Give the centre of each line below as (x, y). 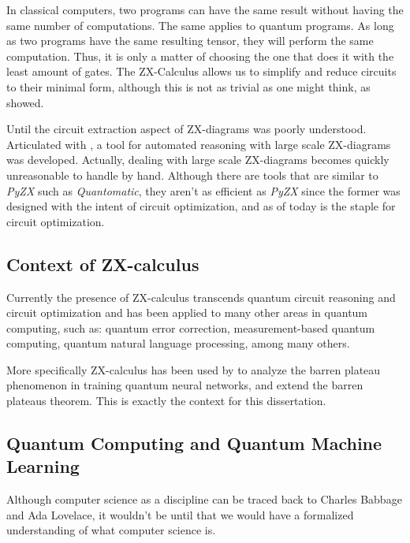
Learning (43, 466)
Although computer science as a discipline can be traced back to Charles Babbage (204, 499)
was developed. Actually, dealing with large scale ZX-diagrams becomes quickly (198, 160)
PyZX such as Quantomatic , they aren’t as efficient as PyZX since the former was (203, 190)
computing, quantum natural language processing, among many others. (178, 343)
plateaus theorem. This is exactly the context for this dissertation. (166, 401)
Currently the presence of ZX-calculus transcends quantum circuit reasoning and (201, 297)
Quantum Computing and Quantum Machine (194, 443)
